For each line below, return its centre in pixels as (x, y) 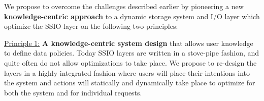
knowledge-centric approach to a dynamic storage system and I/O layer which (132, 16)
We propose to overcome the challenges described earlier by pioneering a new (124, 6)
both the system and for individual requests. (73, 92)
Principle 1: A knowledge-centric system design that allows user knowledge (129, 43)
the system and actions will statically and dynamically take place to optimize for (130, 83)
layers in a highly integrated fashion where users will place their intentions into (127, 72)
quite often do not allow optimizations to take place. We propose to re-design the (130, 62)
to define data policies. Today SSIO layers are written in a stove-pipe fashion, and (132, 53)
